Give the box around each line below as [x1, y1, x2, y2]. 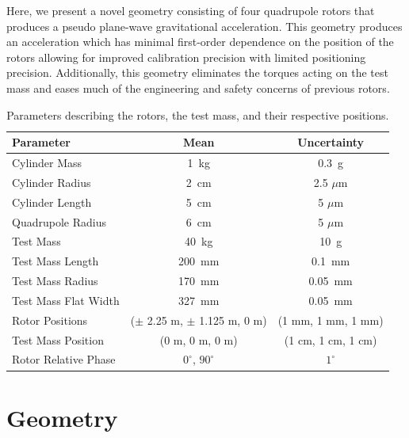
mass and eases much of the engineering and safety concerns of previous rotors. [6, 79, 390, 96]
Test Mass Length [12, 253, 99, 269]
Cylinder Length [12, 193, 92, 210]
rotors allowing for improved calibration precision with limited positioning [6, 48, 366, 65]
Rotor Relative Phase [12, 351, 116, 368]
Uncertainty [297, 134, 365, 150]
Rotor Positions [12, 311, 88, 328]
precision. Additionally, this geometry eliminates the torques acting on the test [6, 64, 388, 81]
